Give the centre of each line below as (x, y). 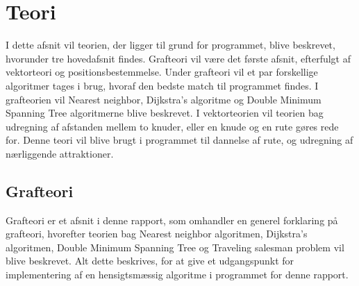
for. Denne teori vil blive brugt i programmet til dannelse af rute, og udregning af (179, 140)
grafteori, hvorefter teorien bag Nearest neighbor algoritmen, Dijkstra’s (157, 234)
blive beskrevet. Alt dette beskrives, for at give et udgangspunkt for (150, 261)
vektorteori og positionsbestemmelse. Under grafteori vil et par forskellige (162, 72)
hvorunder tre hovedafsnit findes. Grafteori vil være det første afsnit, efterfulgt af (178, 58)
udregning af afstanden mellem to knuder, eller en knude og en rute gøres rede (172, 126)
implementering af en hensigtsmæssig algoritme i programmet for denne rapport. (177, 275)
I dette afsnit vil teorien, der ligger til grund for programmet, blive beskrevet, (170, 45)
